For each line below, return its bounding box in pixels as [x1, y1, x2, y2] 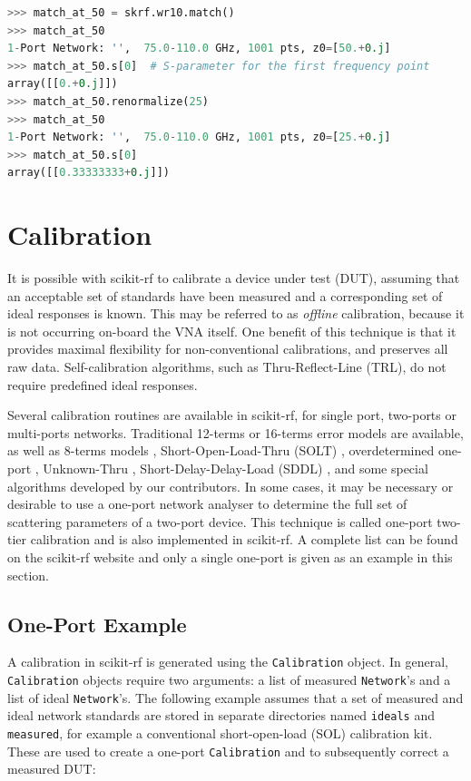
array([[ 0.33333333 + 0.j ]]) [7, 166, 171, 180]
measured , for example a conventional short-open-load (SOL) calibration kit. [7, 723, 433, 742]
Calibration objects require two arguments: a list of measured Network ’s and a [7, 670, 451, 689]
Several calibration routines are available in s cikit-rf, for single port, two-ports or [7, 405, 456, 425]
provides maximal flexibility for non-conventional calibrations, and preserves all [7, 339, 448, 358]
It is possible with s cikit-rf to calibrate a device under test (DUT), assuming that [7, 268, 460, 288]
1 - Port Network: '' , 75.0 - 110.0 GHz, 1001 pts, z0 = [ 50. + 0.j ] [7, 42, 391, 55]
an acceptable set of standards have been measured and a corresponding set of [7, 286, 443, 305]
